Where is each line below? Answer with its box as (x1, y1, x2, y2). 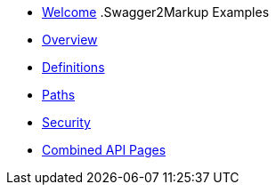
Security (42, 115, 91, 130)
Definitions (42, 60, 105, 75)
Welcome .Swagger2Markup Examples (42, 4, 270, 20)
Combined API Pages (42, 142, 166, 157)
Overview (42, 32, 98, 47)
